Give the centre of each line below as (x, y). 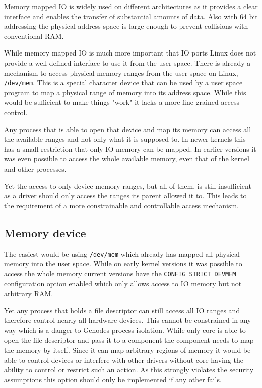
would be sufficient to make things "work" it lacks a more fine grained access (122, 102)
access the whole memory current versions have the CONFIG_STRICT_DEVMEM (120, 273)
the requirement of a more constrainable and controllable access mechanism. (121, 205)
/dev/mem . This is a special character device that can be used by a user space (123, 82)
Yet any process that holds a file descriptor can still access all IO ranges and (122, 310)
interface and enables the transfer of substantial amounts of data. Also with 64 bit (131, 16)
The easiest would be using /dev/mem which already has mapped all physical (122, 254)
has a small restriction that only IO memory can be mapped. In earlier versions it (130, 149)
